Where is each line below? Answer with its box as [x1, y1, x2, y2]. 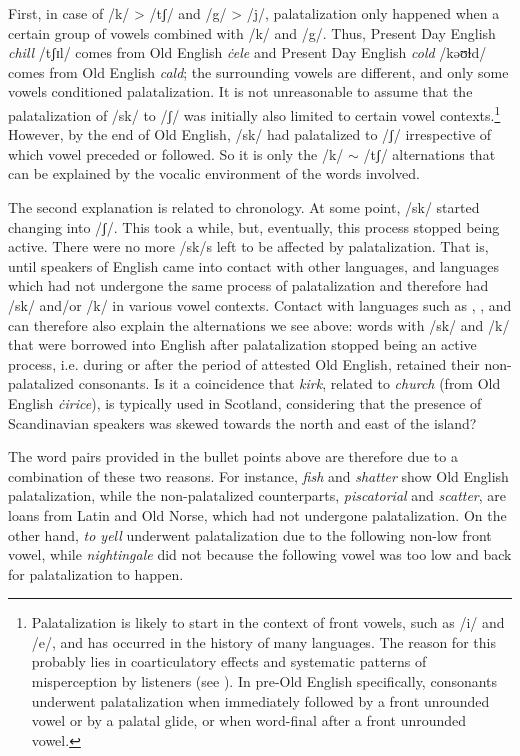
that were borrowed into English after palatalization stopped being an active [8, 334, 477, 355]
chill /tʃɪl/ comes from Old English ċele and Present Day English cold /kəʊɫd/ [8, 42, 487, 63]
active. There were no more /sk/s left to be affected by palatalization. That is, [8, 236, 489, 257]
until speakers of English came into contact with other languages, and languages [8, 255, 500, 276]
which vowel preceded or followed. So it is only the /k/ [8, 143, 344, 164]
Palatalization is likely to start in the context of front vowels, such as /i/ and [31, 612, 505, 633]
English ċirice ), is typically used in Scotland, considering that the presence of [8, 392, 482, 413]
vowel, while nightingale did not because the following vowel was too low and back [8, 544, 512, 565]
